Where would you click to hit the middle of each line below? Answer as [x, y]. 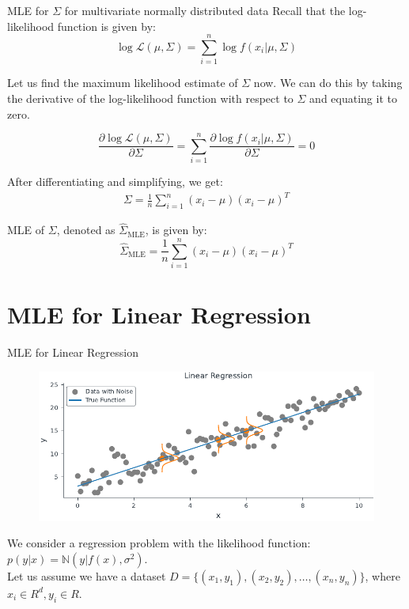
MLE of [26, 230]
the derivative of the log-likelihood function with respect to [150, 98]
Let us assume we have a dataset [87, 575]
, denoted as [86, 230]
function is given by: [106, 26]
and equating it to [353, 98]
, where [382, 575]
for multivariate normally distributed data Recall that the [205, 10]
